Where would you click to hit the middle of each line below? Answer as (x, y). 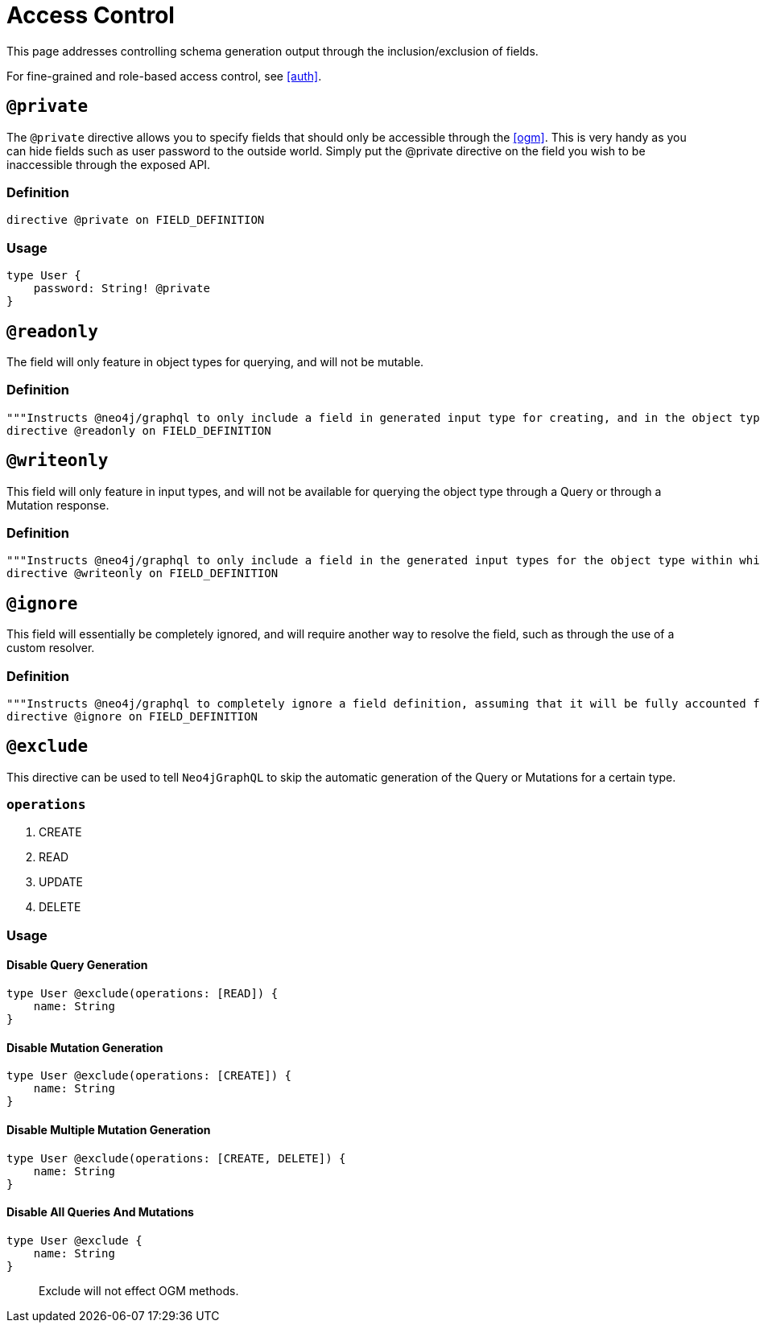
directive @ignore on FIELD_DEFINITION (132, 716)
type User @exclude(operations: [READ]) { (142, 994)
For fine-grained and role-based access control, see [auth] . (164, 76)
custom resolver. (51, 648)
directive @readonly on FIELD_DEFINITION (139, 430)
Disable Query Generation (77, 965)
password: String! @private (122, 289)
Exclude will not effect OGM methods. (139, 1290)
